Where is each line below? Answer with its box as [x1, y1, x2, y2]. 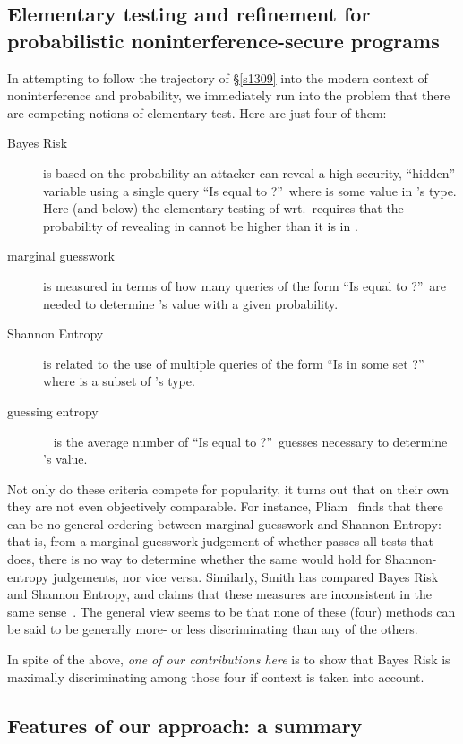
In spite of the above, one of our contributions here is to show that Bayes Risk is [7, 650, 450, 669]
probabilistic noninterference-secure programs [7, 26, 440, 54]
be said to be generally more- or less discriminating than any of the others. [7, 620, 418, 638]
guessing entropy [7, 401, 99, 420]
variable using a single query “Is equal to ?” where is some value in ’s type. [43, 181, 457, 200]
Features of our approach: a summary [7, 711, 363, 739]
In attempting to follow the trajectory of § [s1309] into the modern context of [7, 68, 428, 87]
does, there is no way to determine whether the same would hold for [7, 550, 382, 569]
